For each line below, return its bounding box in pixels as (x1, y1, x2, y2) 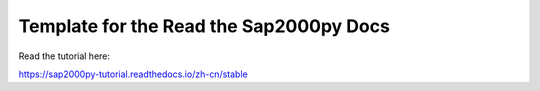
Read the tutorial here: (18, 50, 110, 62)
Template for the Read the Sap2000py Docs (18, 15, 390, 37)
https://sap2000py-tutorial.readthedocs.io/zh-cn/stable (18, 68, 249, 80)
